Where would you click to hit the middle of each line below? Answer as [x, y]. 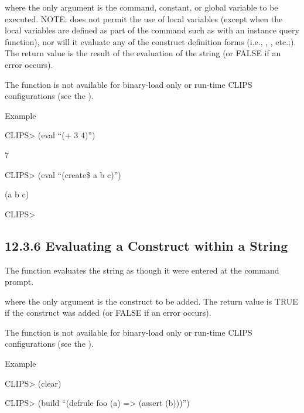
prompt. [19, 281]
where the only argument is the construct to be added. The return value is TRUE [151, 301]
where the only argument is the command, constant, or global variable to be [141, 7]
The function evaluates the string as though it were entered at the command [142, 270]
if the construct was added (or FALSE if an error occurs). [108, 313]
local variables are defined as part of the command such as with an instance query [152, 30]
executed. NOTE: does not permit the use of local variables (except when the [144, 18]
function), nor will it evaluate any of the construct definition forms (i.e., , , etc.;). [151, 41]
